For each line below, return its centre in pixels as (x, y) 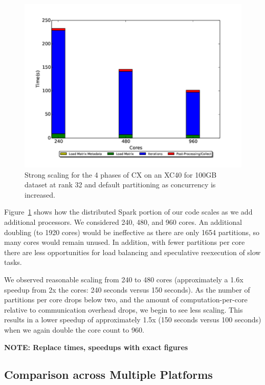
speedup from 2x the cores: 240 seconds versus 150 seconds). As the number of (127, 289)
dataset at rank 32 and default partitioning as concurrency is (120, 185)
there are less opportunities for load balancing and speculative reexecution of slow (132, 252)
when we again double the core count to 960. (74, 329)
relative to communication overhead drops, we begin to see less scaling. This (124, 309)
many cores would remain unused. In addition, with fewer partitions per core (125, 242)
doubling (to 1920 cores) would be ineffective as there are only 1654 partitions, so (132, 232)
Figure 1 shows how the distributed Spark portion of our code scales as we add (128, 212)
